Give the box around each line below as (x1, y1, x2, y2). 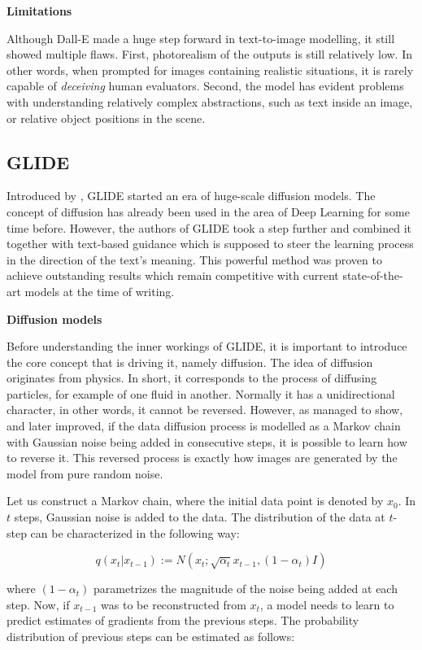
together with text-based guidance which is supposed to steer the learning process (7, 235, 414, 252)
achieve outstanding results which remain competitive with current (7, 267, 339, 284)
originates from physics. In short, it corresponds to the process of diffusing (7, 369, 377, 386)
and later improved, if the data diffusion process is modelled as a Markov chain (7, 417, 401, 434)
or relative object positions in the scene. (7, 109, 206, 126)
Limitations (7, 2, 72, 19)
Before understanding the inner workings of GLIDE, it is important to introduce (7, 338, 407, 355)
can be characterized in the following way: (30, 524, 240, 541)
